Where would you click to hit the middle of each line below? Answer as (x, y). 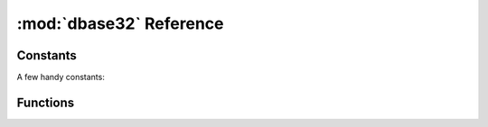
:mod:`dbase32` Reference (120, 23)
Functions (46, 102)
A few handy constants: (61, 77)
